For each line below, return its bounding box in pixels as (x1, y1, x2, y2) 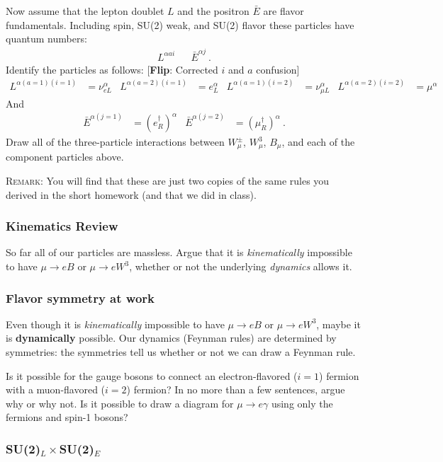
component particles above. (6, 149, 124, 164)
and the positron (177, 4, 249, 18)
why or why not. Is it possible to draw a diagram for (6, 395, 234, 410)
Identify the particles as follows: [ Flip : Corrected (6, 62, 218, 76)
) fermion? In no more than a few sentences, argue (126, 382, 345, 397)
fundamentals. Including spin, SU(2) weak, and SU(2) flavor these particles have (6, 17, 354, 32)
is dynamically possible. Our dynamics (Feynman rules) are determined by (6, 330, 337, 345)
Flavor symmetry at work (6, 289, 155, 306)
